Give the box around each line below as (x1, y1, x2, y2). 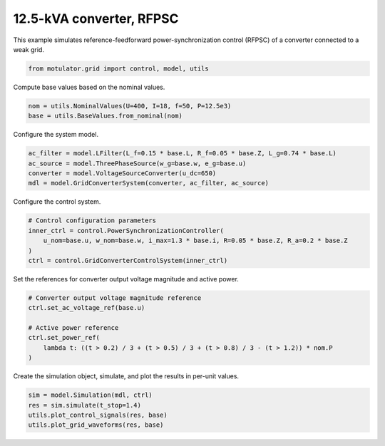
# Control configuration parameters (28, 217, 157, 224)
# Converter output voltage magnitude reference (28, 294, 202, 302)
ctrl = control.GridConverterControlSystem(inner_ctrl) (28, 256, 228, 264)
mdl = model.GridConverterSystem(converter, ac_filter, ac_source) (28, 179, 269, 187)
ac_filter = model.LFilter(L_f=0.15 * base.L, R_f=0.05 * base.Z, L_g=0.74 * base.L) (28, 150, 337, 157)
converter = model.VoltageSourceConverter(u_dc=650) (28, 170, 217, 177)
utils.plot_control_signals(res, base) (28, 411, 168, 420)
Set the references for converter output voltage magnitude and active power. (13, 274, 239, 283)
